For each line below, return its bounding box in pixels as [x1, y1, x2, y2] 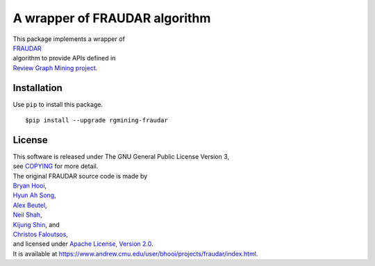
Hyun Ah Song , [12, 191, 56, 199]
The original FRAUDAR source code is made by [12, 172, 148, 180]
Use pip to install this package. [12, 100, 103, 108]
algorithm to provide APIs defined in [12, 54, 116, 63]
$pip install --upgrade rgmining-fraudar [25, 117, 168, 124]
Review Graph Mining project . [12, 63, 98, 72]
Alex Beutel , [12, 201, 48, 209]
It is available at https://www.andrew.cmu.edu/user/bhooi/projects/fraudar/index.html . [12, 249, 258, 258]
